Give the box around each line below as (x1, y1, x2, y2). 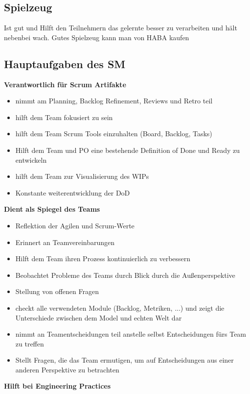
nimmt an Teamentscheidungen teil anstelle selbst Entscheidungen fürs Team (15, 329, 247, 339)
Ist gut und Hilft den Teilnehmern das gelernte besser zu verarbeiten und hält (4, 23, 237, 33)
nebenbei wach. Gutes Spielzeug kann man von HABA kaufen (4, 32, 189, 42)
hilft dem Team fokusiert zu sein (15, 112, 113, 122)
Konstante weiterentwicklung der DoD (15, 187, 130, 197)
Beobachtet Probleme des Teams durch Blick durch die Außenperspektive (15, 270, 235, 280)
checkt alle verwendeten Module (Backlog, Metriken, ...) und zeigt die (15, 302, 225, 313)
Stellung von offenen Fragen (15, 286, 99, 296)
